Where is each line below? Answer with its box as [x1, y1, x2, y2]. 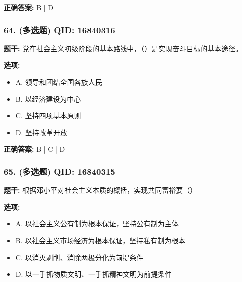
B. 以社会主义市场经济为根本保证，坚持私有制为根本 [15, 235, 186, 245]
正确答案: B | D [4, 2, 53, 12]
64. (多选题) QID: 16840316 [4, 23, 115, 36]
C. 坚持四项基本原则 [15, 110, 81, 121]
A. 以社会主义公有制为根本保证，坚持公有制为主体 [15, 218, 179, 229]
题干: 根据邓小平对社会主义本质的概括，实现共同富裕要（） [4, 185, 197, 195]
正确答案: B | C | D [4, 144, 65, 154]
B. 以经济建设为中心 [15, 93, 81, 104]
